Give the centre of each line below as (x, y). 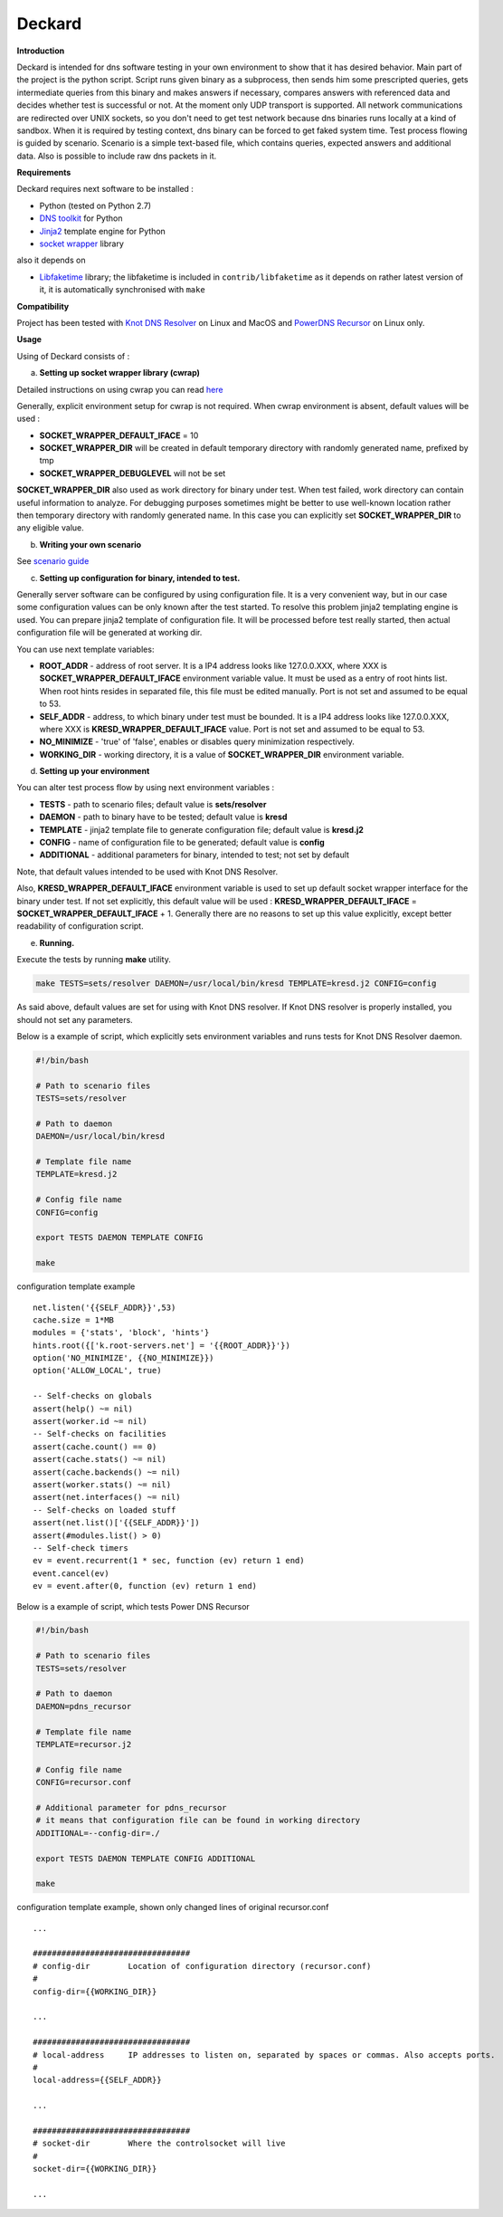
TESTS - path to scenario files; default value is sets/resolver (153, 804)
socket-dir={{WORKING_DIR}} (95, 2169)
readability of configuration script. (80, 926)
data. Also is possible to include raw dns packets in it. (117, 156)
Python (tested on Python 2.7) (95, 205)
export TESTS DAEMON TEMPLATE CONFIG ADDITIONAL (146, 1859)
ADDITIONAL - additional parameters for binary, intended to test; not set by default (195, 855)
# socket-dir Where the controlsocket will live (159, 2144)
